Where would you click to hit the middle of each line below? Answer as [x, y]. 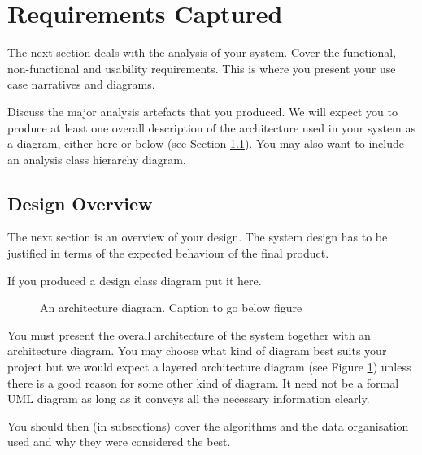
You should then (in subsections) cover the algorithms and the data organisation [208, 425]
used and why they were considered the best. [119, 442]
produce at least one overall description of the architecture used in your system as [211, 127]
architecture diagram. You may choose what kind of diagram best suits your [197, 351]
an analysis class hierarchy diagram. [97, 159]
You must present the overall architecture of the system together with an [189, 334]
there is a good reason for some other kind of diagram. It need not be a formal [203, 382]
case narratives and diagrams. [81, 84]
